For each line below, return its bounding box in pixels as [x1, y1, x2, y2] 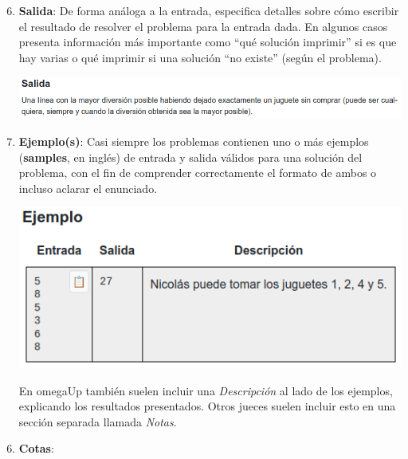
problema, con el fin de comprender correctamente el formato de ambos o [18, 164, 377, 181]
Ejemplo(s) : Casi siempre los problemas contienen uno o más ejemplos [18, 133, 369, 150]
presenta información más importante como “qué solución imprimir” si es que [18, 33, 397, 50]
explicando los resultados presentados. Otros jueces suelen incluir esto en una [18, 398, 396, 414]
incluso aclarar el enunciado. [18, 179, 158, 196]
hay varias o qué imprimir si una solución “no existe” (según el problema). [18, 49, 382, 65]
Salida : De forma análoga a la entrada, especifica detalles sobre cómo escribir [18, 2, 399, 18]
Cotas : [18, 440, 54, 457]
